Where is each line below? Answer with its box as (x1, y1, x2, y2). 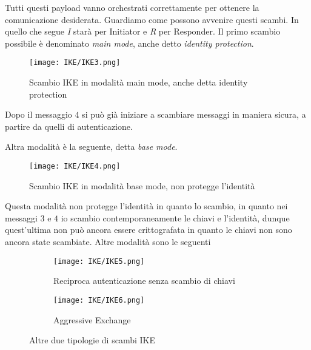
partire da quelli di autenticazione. (5, 119, 133, 132)
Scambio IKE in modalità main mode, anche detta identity (29, 76, 248, 89)
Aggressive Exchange (53, 313, 131, 326)
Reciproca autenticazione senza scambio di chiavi (53, 274, 235, 287)
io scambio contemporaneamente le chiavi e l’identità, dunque (61, 211, 290, 224)
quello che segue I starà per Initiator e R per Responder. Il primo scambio (5, 25, 281, 38)
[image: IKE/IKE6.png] (53, 295, 145, 305)
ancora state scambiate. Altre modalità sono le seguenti (5, 235, 211, 248)
